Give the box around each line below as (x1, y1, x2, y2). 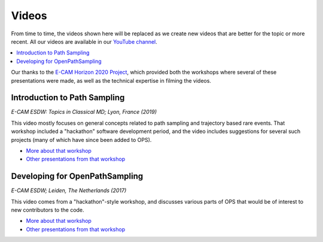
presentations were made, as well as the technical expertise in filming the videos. (11, 77, 212, 84)
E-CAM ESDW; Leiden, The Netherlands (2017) (11, 187, 127, 194)
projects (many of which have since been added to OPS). (11, 136, 152, 143)
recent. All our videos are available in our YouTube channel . (11, 38, 158, 45)
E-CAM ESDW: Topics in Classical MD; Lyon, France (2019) (11, 108, 157, 116)
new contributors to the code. (11, 207, 84, 214)
